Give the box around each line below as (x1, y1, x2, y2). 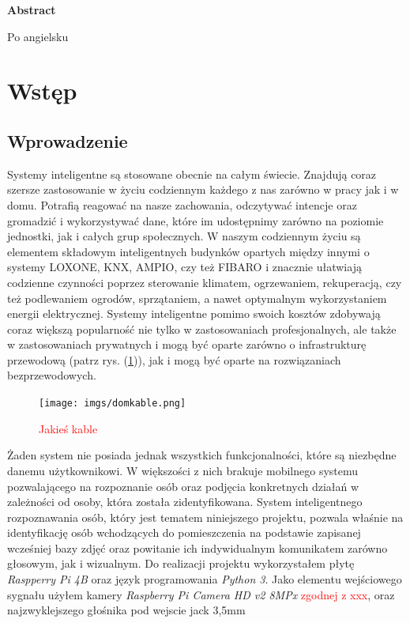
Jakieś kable (39, 420, 98, 436)
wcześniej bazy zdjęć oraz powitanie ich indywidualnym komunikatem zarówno (7, 539, 388, 556)
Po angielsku (7, 28, 69, 44)
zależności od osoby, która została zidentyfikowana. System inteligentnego (7, 493, 363, 510)
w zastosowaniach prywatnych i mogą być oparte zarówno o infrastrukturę (7, 336, 367, 353)
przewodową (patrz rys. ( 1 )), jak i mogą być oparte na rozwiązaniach (7, 351, 341, 368)
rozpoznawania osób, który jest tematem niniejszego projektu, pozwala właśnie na (7, 508, 404, 525)
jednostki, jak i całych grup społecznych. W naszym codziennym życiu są (7, 228, 361, 244)
